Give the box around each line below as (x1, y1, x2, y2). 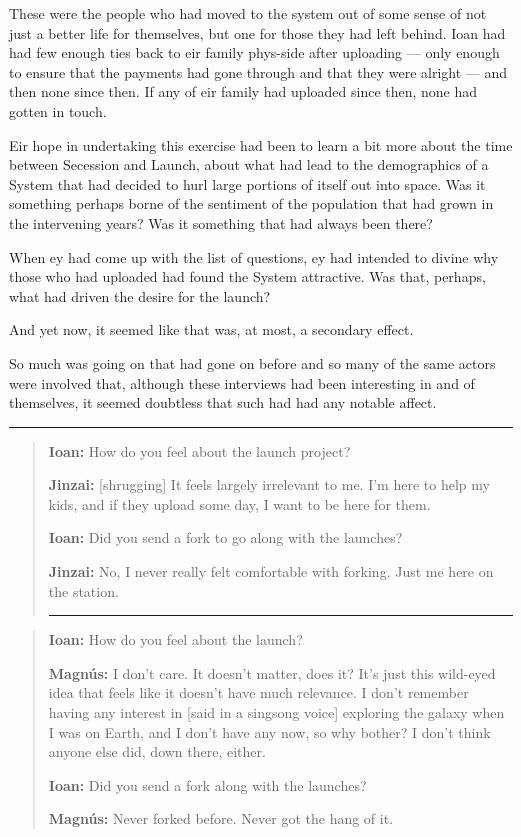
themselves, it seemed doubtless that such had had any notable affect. (9, 392, 437, 413)
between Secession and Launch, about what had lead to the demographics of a (9, 154, 489, 175)
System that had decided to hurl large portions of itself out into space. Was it (9, 173, 486, 194)
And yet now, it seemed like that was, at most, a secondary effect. (9, 319, 414, 340)
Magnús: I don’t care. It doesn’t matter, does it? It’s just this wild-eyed (48, 662, 496, 683)
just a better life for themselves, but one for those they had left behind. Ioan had (9, 22, 506, 43)
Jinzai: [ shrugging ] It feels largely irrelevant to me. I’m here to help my (48, 474, 490, 495)
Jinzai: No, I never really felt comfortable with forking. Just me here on (48, 561, 494, 582)
